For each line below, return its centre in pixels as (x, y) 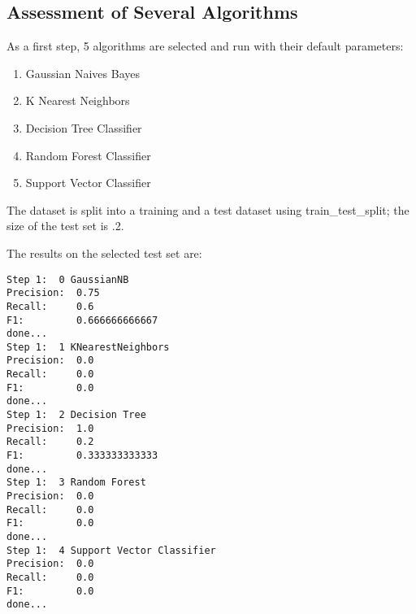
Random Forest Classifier (88, 155)
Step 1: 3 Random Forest (76, 483)
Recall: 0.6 (50, 306)
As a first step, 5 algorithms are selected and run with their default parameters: (205, 46)
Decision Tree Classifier (84, 127)
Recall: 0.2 (50, 442)
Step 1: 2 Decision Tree (76, 415)
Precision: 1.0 (50, 428)
